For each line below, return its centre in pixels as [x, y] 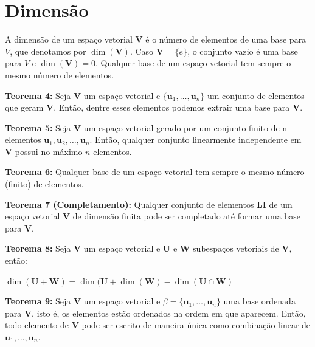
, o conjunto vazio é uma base [243, 51]
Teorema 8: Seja [38, 248]
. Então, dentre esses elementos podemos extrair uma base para [172, 107]
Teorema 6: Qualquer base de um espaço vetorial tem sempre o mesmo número [155, 172]
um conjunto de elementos [256, 95]
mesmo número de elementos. [60, 74]
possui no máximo [49, 151]
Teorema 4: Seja [38, 95]
